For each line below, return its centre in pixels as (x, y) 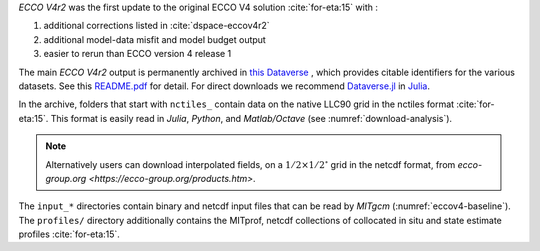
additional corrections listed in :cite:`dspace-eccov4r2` (156, 26)
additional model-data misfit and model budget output (155, 39)
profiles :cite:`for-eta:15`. (69, 234)
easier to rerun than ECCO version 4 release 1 (137, 54)
